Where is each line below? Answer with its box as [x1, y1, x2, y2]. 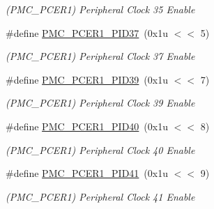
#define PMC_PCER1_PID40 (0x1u [6, 118, 168, 133]
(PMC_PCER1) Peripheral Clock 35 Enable [6, 2, 195, 16]
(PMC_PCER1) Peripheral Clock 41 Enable [6, 189, 195, 203]
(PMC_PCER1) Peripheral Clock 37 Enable [6, 49, 195, 63]
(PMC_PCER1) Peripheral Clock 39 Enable [6, 95, 195, 110]
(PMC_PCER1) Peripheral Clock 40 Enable [6, 142, 195, 157]
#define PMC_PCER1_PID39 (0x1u [6, 72, 168, 86]
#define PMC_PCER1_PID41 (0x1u [6, 166, 168, 180]
